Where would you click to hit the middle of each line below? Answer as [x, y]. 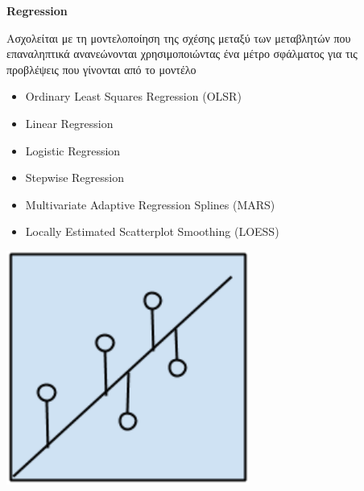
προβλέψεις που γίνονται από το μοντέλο [101, 69]
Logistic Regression [73, 150]
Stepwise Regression [74, 177]
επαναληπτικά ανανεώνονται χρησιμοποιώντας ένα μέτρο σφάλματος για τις [182, 54]
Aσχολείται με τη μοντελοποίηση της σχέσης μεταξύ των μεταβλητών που [179, 37]
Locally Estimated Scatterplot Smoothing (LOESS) [152, 231]
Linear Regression [69, 123]
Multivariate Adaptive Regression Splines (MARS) [150, 204]
